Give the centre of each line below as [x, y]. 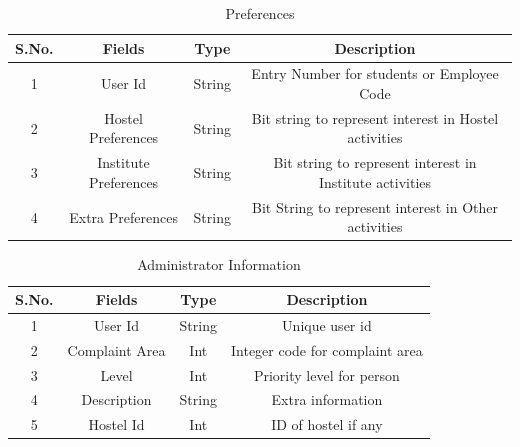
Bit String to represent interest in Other [375, 206]
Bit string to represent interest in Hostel [375, 117]
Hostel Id [116, 424]
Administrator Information [219, 264]
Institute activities [375, 181]
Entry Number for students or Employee [375, 73]
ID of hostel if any [327, 424]
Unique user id [327, 324]
